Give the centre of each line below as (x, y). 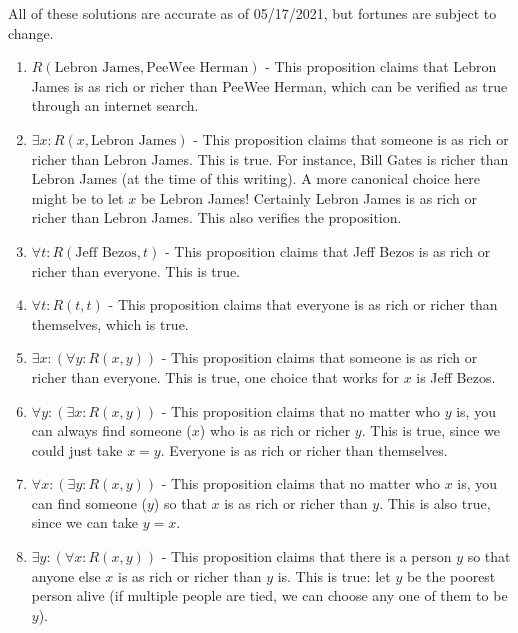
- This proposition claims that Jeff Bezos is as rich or (327, 250)
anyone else (66, 575)
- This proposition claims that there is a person (306, 556)
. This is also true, (435, 502)
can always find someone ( (111, 430)
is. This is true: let (334, 575)
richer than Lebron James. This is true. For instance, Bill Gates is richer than (270, 158)
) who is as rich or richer (275, 430)
